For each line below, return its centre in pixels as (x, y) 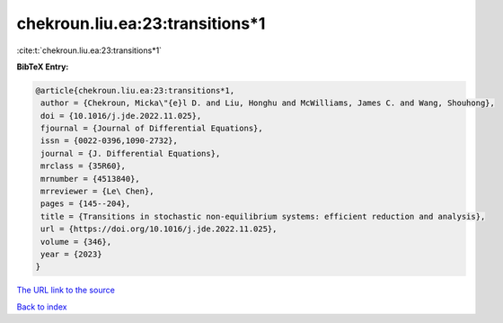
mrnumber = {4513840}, (91, 179)
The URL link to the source (66, 290)
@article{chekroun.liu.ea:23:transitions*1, (135, 90)
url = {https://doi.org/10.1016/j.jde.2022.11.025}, (159, 229)
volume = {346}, (76, 242)
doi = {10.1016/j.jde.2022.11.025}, (121, 116)
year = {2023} (71, 254)
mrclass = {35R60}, (83, 166)
